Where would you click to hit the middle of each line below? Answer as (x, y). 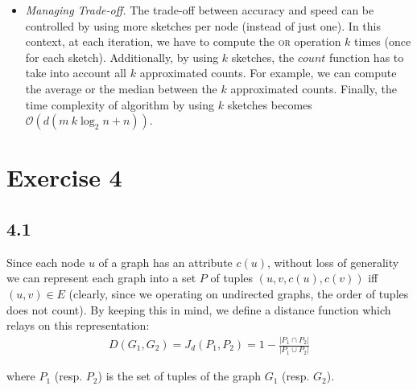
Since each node (46, 262)
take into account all (76, 73)
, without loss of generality (333, 262)
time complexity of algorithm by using (120, 104)
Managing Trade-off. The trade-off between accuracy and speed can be (200, 10)
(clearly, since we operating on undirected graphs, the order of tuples (239, 293)
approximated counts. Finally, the (314, 88)
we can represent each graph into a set (101, 278)
